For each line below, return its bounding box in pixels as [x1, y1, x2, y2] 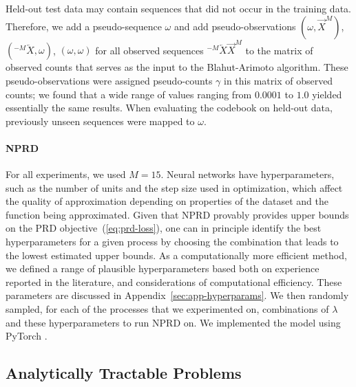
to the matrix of [245, 43, 313, 57]
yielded [312, 87, 342, 101]
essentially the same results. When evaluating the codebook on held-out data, [6, 100, 333, 115]
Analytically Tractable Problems [6, 362, 242, 384]
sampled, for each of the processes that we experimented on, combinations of [6, 302, 329, 316]
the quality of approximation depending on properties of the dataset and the [6, 194, 328, 208]
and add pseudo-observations [174, 19, 296, 33]
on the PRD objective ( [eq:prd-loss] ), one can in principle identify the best [6, 221, 322, 235]
